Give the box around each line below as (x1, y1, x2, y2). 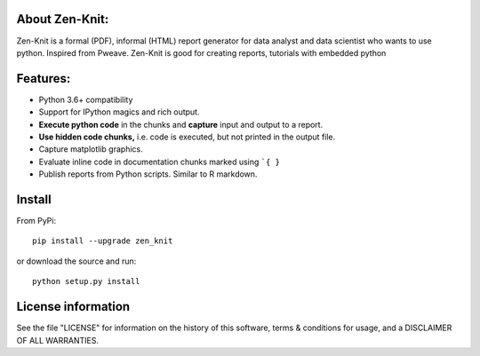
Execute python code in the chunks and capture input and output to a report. (38, 119, 324, 130)
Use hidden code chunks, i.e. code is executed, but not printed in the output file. (38, 131, 336, 142)
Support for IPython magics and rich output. (38, 107, 200, 117)
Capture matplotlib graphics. (38, 144, 143, 154)
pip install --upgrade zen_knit (32, 236, 173, 246)
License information (16, 299, 131, 314)
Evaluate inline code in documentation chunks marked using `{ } (38, 156, 280, 167)
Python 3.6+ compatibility (38, 94, 133, 105)
